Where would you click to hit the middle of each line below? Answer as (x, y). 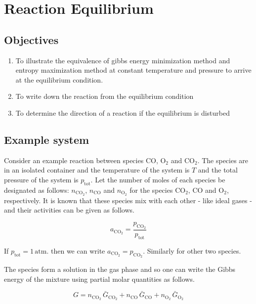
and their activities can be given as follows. (69, 210)
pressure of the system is (41, 179)
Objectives (31, 39)
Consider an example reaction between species (74, 160)
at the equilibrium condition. (59, 79)
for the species (151, 190)
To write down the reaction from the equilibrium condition (105, 96)
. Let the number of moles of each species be (158, 179)
